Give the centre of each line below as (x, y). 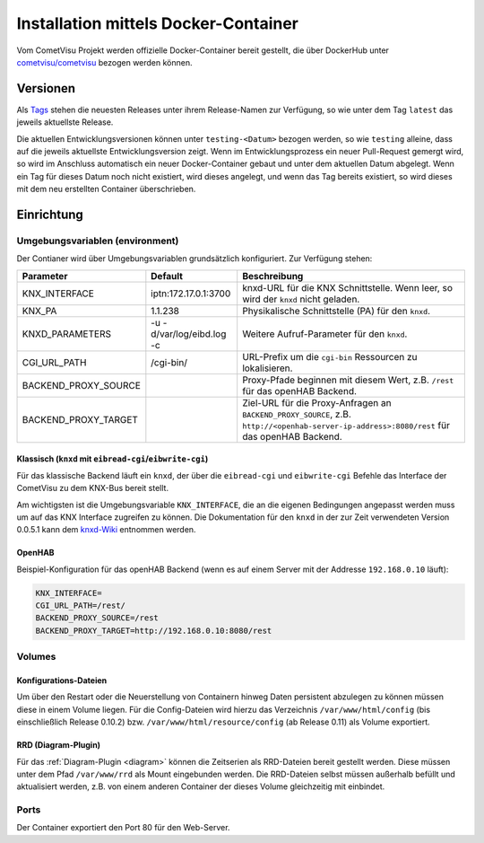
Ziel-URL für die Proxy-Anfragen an (317, 402)
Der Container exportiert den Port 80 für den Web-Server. (123, 828)
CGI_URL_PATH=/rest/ (80, 606)
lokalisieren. (268, 368)
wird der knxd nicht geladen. (301, 299)
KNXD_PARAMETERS (67, 334)
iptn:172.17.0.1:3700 (191, 294)
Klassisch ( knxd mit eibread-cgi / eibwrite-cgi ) (112, 459)
